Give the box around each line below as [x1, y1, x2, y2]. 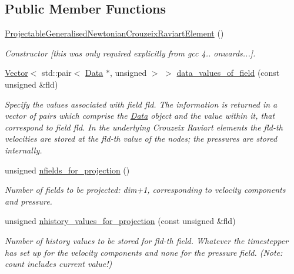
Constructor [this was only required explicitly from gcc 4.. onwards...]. [5, 46, 256, 59]
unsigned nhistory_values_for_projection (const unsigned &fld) [5, 215, 236, 227]
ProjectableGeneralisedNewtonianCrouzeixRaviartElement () [5, 27, 224, 39]
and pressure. [5, 195, 52, 207]
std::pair [42, 66, 72, 79]
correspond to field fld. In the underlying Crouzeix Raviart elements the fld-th [5, 121, 283, 133]
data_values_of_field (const [176, 66, 280, 79]
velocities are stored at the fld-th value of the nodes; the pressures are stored [5, 132, 278, 145]
